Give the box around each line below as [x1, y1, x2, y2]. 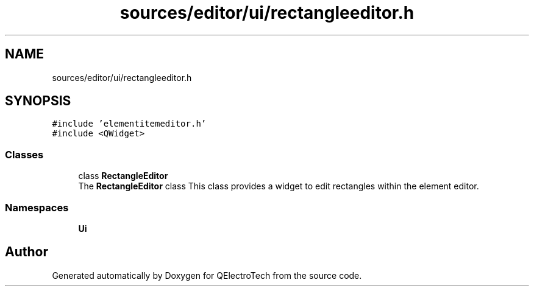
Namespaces [5, 201, 69, 214]
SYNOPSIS [5, 93, 71, 109]
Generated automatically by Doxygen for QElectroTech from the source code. [52, 270, 362, 281]
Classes [5, 148, 44, 161]
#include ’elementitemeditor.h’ [52, 119, 207, 129]
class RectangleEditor [78, 170, 168, 181]
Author [5, 244, 48, 260]
